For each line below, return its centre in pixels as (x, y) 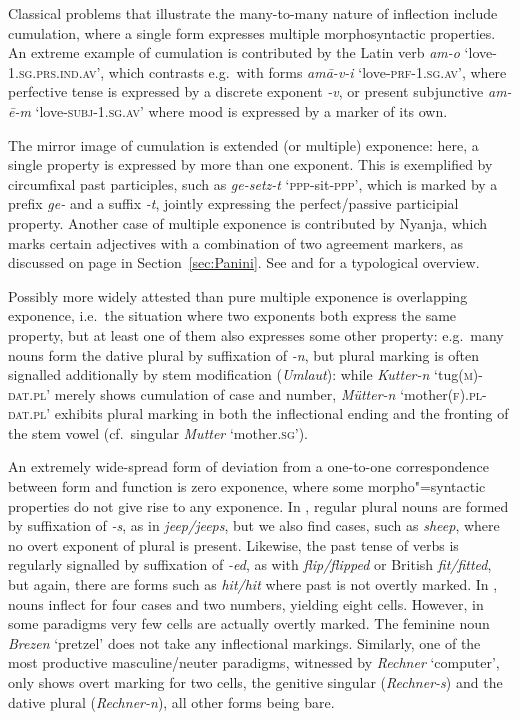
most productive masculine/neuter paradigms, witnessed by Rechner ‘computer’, (254, 662)
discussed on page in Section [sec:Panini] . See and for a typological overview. (244, 262)
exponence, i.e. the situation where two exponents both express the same (232, 315)
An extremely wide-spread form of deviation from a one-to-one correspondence (249, 466)
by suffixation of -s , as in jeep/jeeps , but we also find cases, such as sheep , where (254, 525)
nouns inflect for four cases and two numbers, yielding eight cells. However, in (246, 603)
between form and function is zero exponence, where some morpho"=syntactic (247, 486)
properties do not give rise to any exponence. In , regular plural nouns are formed (258, 505)
